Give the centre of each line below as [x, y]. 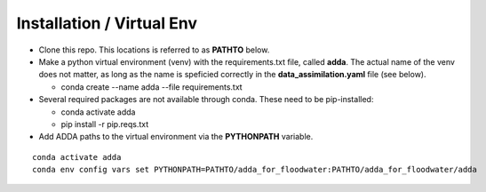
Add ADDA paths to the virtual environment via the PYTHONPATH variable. [176, 137]
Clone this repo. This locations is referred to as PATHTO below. [154, 50]
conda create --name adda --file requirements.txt [152, 87]
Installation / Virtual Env [107, 23]
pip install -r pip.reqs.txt [105, 124]
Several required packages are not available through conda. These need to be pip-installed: [206, 100]
